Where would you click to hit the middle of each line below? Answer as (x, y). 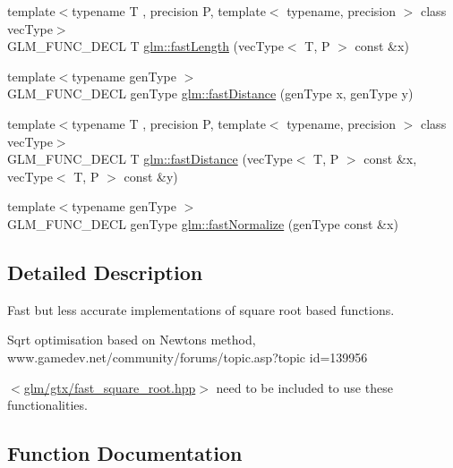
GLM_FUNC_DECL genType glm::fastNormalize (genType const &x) (203, 223)
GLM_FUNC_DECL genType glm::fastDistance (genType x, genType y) (210, 94)
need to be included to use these (304, 387)
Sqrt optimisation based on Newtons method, (132, 340)
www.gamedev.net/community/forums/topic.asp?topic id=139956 (188, 357)
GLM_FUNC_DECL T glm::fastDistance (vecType (150, 159)
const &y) (151, 176)
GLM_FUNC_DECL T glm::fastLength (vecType (145, 46)
